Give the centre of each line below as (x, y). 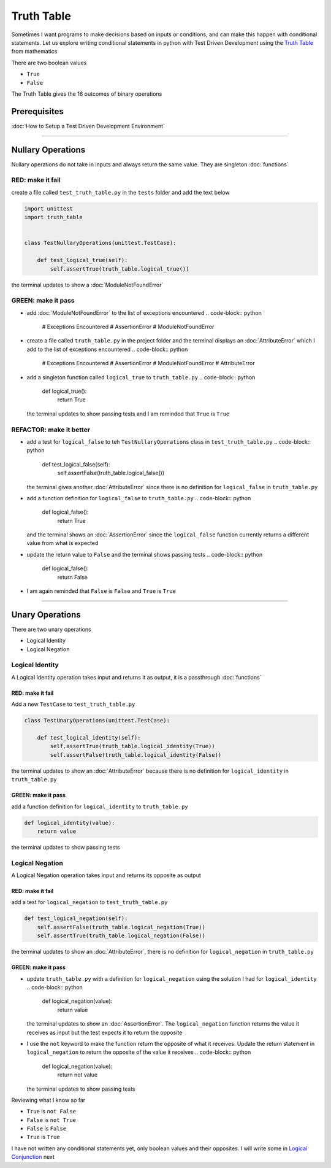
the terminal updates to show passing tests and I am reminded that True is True (128, 414)
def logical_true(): (64, 391)
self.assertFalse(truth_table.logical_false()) (111, 473)
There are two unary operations (51, 629)
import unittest (49, 208)
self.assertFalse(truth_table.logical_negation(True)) (121, 927)
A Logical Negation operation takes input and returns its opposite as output (106, 875)
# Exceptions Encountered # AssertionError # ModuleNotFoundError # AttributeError (149, 363)
